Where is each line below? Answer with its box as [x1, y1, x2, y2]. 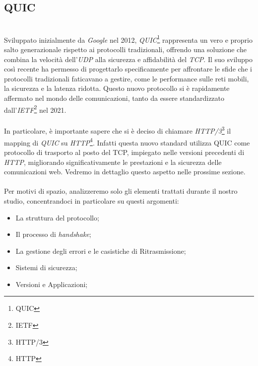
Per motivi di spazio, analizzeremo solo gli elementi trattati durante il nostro [4, 186, 238, 196]
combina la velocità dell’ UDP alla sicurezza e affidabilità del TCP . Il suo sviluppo [4, 54, 253, 64]
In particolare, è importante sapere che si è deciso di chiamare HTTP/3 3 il [4, 124, 231, 136]
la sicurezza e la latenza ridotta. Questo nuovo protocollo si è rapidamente [4, 83, 230, 93]
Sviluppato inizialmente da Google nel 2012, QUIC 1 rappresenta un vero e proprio [4, 33, 253, 45]
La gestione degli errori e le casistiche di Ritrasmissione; [15, 245, 186, 256]
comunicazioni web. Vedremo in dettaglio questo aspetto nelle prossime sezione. [4, 166, 246, 177]
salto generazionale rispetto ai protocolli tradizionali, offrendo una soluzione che [4, 44, 247, 55]
